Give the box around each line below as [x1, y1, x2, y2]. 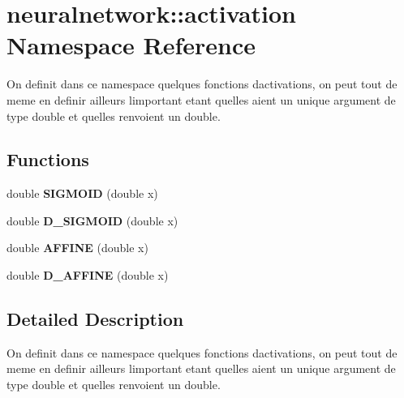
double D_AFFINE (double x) [6, 267, 169, 284]
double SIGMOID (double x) [6, 185, 158, 202]
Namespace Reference [6, 28, 256, 62]
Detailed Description [6, 306, 184, 332]
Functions [6, 147, 89, 172]
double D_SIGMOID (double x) [6, 212, 178, 229]
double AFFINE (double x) [6, 239, 148, 256]
